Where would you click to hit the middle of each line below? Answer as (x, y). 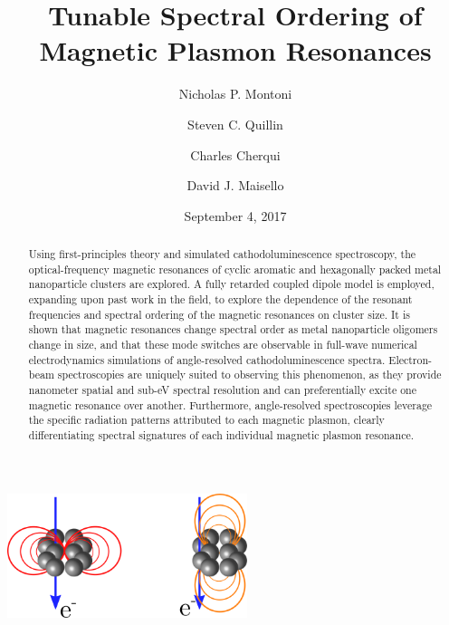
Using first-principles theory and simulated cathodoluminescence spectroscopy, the (222, 254)
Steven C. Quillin (235, 124)
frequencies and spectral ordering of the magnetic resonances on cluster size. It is (219, 314)
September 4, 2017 (235, 215)
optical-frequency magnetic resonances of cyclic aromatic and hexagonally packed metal (235, 269)
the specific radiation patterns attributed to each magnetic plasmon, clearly (206, 420)
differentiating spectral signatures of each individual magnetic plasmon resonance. (221, 434)
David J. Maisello (235, 185)
